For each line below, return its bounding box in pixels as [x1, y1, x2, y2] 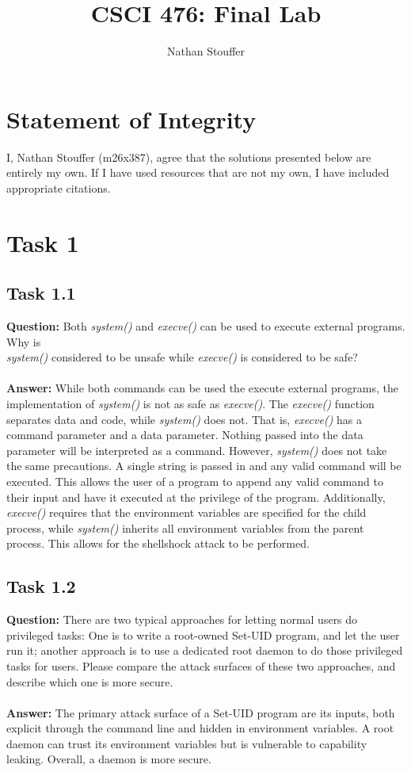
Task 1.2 [6, 574, 76, 598]
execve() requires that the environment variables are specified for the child [6, 504, 367, 521]
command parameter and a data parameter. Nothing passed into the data [6, 426, 363, 443]
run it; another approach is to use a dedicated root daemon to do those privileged [6, 642, 403, 659]
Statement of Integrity [6, 102, 257, 135]
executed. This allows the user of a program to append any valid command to [6, 472, 383, 489]
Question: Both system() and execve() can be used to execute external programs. [6, 318, 405, 334]
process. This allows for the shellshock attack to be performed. [6, 535, 310, 552]
